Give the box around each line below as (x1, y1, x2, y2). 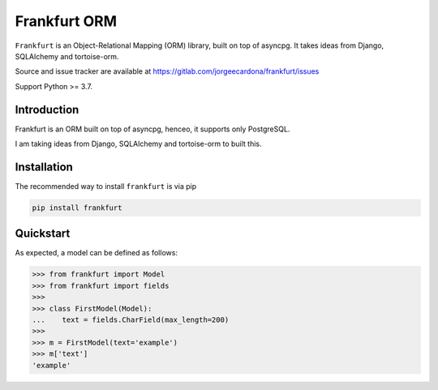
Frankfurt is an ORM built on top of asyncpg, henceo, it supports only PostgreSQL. (15, 124, 290, 134)
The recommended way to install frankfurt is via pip (15, 181, 197, 191)
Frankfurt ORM (15, 12, 118, 30)
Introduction (15, 102, 79, 117)
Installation (15, 160, 73, 174)
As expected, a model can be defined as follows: (15, 248, 178, 258)
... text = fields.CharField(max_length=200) (32, 315, 230, 324)
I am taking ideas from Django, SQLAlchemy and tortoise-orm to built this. (15, 139, 263, 149)
